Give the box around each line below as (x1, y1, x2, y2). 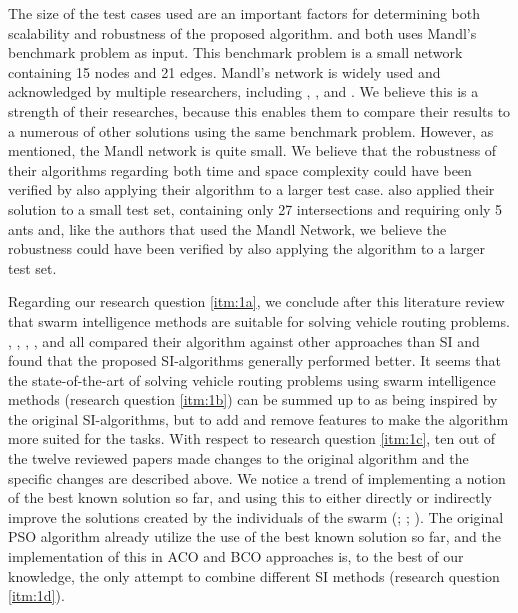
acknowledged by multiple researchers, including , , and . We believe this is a (8, 81, 479, 102)
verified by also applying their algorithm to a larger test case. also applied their (8, 179, 495, 200)
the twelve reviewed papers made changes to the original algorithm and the (8, 448, 469, 469)
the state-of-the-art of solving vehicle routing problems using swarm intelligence (8, 369, 496, 390)
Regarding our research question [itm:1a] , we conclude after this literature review (8, 291, 505, 312)
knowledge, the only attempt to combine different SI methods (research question (8, 565, 500, 586)
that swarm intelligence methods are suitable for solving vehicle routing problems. (8, 310, 510, 331)
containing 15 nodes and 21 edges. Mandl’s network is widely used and (8, 61, 441, 82)
